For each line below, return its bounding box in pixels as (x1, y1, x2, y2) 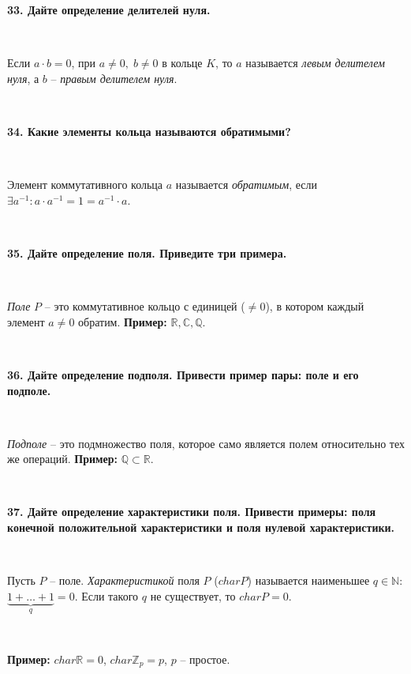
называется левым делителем (245, 55, 386, 71)
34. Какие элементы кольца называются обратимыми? (7, 122, 291, 139)
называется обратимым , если (175, 176, 318, 193)
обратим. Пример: (78, 313, 167, 329)
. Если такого (74, 587, 139, 604)
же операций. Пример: (7, 450, 118, 467)
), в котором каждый (265, 298, 364, 314)
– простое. (180, 650, 230, 667)
